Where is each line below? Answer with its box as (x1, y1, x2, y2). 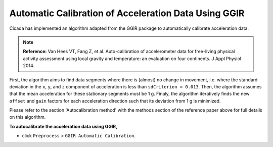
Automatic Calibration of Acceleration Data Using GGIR (9, 8, 245, 19)
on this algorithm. (9, 114, 46, 120)
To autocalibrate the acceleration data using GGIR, (9, 123, 118, 129)
